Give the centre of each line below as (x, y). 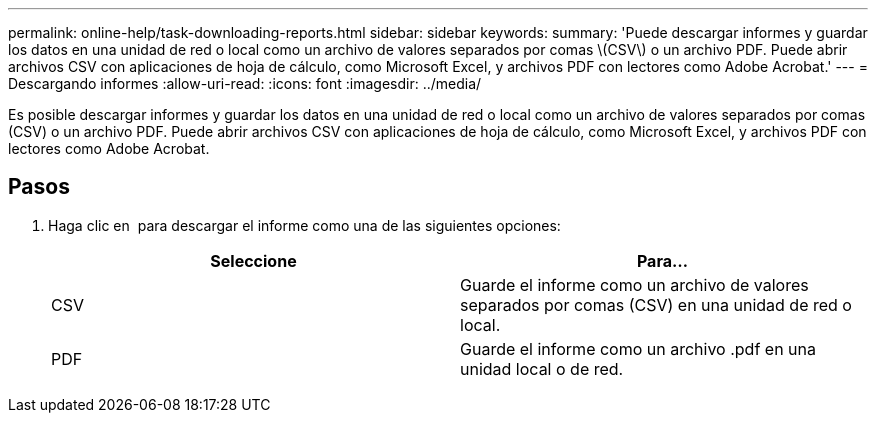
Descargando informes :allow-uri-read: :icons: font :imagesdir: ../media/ (245, 83)
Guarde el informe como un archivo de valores (634, 284)
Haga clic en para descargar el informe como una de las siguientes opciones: (304, 225)
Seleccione (253, 260)
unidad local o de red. (542, 368)
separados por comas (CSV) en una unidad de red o (656, 304)
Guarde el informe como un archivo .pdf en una (638, 348)
